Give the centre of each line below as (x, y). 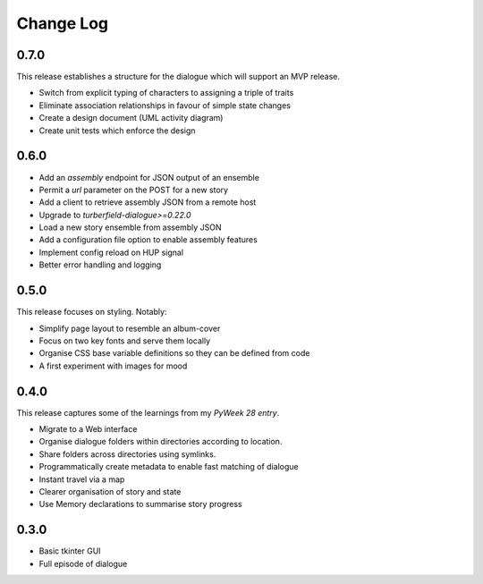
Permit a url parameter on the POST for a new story (133, 190)
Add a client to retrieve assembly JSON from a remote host (148, 202)
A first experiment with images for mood (113, 366)
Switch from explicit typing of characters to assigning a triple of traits (166, 93)
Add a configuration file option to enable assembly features (148, 240)
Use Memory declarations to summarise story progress (140, 504)
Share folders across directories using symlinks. (127, 454)
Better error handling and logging (100, 265)
